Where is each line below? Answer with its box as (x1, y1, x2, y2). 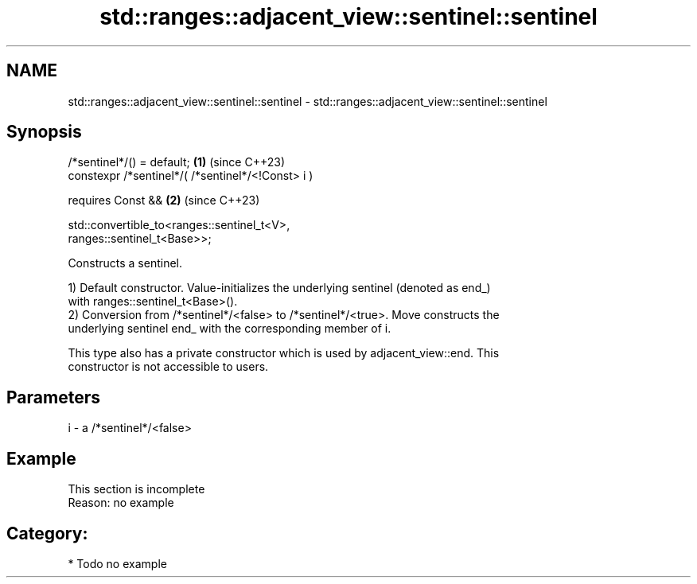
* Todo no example (68, 556, 167, 570)
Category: (6, 523, 88, 543)
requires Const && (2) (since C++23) (68, 193, 260, 208)
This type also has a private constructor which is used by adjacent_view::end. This (68, 346, 500, 360)
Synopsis (6, 122, 82, 142)
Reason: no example (68, 496, 174, 510)
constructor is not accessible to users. (68, 360, 269, 374)
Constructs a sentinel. (68, 256, 183, 271)
